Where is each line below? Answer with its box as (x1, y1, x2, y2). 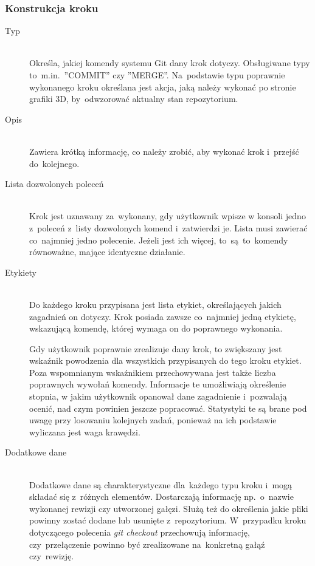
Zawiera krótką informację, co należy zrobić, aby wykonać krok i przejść (29, 145, 299, 157)
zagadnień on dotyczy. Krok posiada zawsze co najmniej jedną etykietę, (29, 310, 296, 322)
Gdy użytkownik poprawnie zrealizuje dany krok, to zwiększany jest (29, 342, 282, 355)
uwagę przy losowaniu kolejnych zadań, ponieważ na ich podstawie (29, 414, 277, 426)
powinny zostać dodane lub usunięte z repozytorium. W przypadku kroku (29, 514, 306, 527)
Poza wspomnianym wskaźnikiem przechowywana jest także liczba (29, 366, 276, 378)
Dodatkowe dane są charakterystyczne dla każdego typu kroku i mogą (29, 478, 292, 491)
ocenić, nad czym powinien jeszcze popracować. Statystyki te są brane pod (29, 401, 307, 414)
